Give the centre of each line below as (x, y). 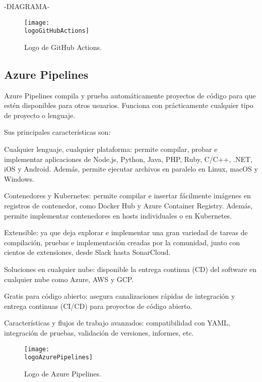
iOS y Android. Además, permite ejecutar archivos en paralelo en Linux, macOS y (131, 169)
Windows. (19, 178)
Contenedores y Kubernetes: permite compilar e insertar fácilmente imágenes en (127, 196)
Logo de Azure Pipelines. (63, 373)
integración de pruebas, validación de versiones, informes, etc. (99, 332)
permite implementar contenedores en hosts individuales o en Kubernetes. (118, 215)
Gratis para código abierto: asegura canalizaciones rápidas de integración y (120, 296)
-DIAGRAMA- (27, 6)
